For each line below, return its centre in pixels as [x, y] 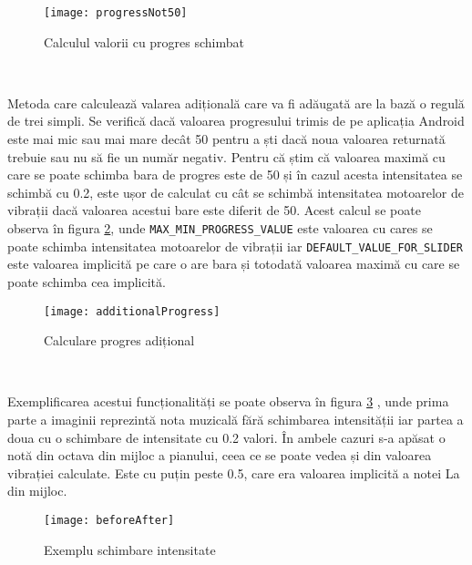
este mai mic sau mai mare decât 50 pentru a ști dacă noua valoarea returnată [226, 139]
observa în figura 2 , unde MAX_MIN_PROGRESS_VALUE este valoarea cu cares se [220, 228]
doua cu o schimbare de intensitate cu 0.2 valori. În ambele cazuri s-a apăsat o [226, 437]
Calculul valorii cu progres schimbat [144, 41]
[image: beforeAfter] [109, 520]
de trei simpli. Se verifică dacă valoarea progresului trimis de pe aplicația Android [236, 121]
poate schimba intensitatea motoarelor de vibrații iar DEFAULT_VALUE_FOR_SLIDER [235, 246]
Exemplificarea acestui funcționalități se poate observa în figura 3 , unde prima [228, 401]
